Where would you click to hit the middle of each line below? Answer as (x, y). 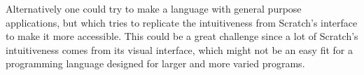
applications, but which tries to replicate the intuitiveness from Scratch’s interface (182, 22)
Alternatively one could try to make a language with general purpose (154, 8)
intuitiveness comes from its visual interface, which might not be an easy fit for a (179, 49)
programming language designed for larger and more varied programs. (155, 63)
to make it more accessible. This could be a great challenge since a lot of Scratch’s (182, 36)
